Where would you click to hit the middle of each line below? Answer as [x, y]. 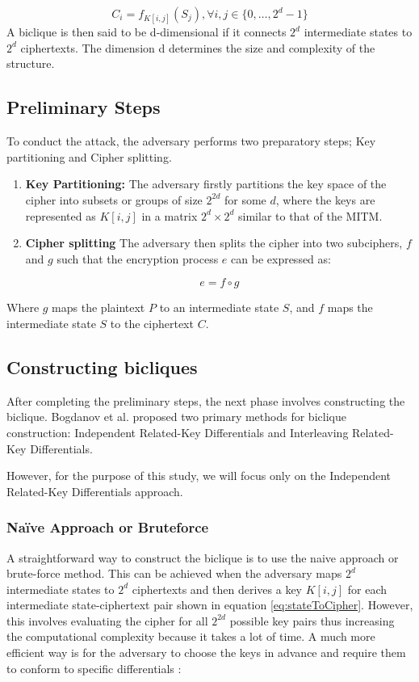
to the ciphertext [152, 323]
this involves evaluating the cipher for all [107, 620]
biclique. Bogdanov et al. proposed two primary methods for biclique [176, 417]
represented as [61, 215]
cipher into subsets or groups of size [114, 199]
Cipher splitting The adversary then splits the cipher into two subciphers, [214, 243]
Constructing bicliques [102, 366]
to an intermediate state [219, 307]
